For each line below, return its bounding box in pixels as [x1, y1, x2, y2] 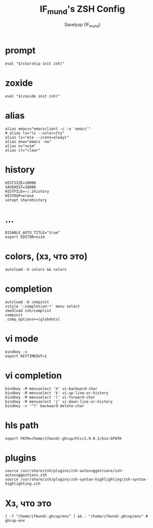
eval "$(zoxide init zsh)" [5, 94, 60, 99]
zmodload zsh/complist [5, 308, 51, 313]
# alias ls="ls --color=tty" [5, 130, 65, 136]
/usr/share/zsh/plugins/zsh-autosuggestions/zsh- [20, 469, 124, 473]
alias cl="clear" [5, 147, 41, 153]
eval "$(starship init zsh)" [5, 61, 65, 66]
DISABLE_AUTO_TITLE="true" [5, 230, 60, 235]
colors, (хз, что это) [5, 251, 88, 262]
